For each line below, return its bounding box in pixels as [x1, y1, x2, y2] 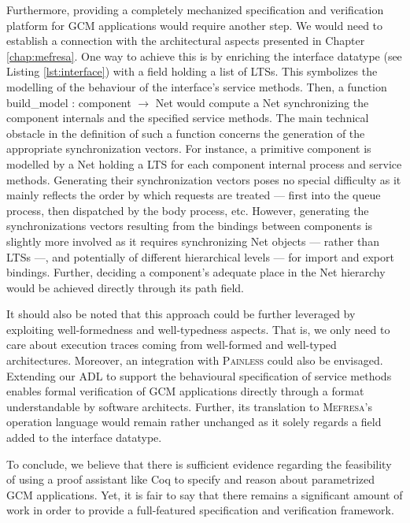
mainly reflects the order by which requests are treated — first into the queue [6, 187, 381, 203]
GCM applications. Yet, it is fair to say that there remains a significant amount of [6, 486, 403, 503]
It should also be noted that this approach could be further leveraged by [6, 306, 356, 322]
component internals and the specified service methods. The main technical [6, 109, 369, 126]
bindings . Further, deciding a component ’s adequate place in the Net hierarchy [6, 264, 386, 280]
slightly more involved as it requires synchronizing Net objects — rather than [6, 232, 379, 249]
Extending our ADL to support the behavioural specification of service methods [6, 367, 392, 384]
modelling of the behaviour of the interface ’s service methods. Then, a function [6, 78, 387, 95]
